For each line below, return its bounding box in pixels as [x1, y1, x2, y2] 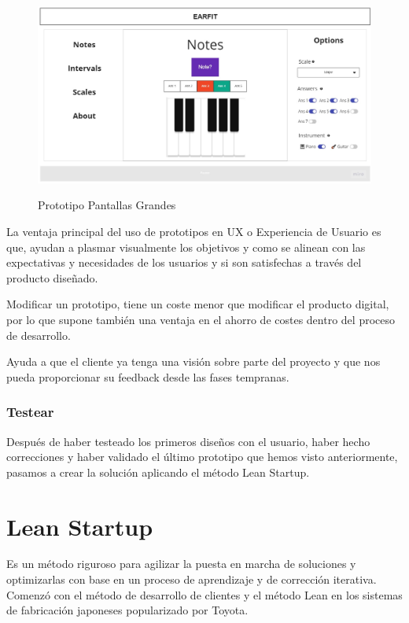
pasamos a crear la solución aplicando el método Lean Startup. [6, 463, 310, 480]
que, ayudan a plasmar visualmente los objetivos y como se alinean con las [6, 238, 366, 255]
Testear [6, 402, 54, 422]
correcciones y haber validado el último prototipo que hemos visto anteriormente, [6, 448, 398, 465]
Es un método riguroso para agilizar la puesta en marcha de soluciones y [6, 555, 356, 572]
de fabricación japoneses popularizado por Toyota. [6, 602, 249, 618]
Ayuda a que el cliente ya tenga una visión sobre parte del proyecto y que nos [6, 353, 381, 370]
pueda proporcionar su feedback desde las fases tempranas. [6, 368, 289, 385]
